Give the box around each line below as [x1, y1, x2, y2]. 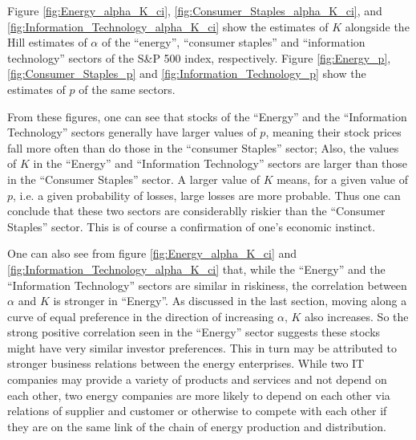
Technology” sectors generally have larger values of [7, 124, 256, 141]
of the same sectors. [79, 80, 176, 97]
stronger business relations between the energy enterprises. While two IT [7, 355, 365, 372]
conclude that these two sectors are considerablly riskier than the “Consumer [7, 202, 386, 219]
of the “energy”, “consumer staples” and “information [101, 34, 366, 51]
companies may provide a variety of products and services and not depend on [7, 371, 387, 388]
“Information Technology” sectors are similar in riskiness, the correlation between [7, 276, 407, 293]
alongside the [345, 18, 410, 35]
